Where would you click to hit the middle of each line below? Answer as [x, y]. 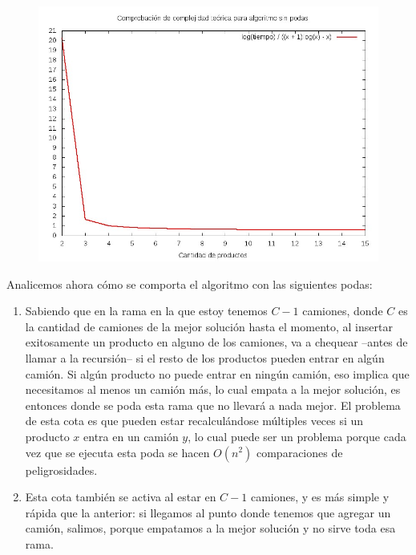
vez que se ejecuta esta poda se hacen [117, 452]
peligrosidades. [61, 470]
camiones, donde [343, 311]
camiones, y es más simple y [320, 497]
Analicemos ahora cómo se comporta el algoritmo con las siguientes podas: [190, 284]
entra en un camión [131, 436]
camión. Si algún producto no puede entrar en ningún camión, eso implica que [217, 373]
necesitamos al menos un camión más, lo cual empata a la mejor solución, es [213, 389]
